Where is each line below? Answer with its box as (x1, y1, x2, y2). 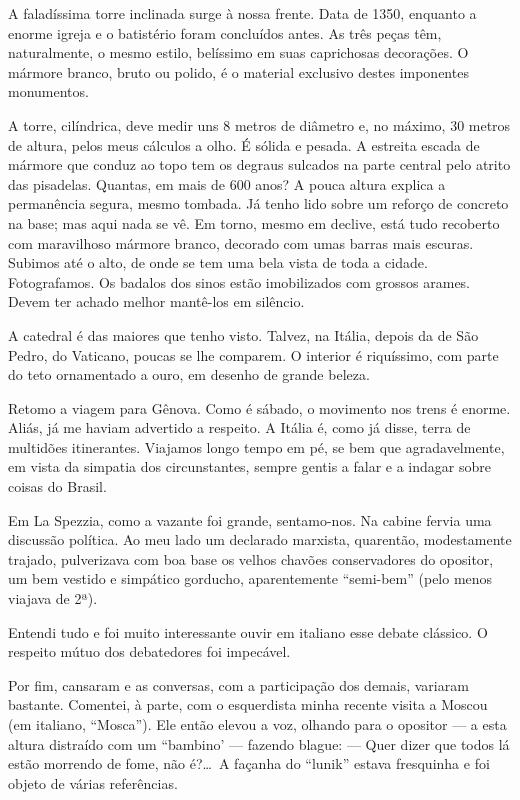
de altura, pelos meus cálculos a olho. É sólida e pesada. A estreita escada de (8, 134, 480, 155)
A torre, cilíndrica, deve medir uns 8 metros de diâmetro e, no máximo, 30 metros (8, 114, 511, 135)
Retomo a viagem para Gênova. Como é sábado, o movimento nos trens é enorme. (8, 397, 511, 418)
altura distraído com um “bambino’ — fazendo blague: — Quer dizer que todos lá (8, 733, 510, 754)
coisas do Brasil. (8, 476, 107, 497)
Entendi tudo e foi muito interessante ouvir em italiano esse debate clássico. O (8, 621, 488, 642)
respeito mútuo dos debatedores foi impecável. (8, 641, 291, 662)
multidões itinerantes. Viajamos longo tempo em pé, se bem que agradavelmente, (8, 436, 505, 457)
